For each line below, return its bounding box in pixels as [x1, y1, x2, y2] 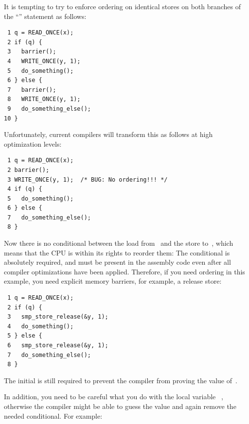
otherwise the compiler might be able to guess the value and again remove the [4, 401, 236, 411]
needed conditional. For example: [4, 410, 103, 421]
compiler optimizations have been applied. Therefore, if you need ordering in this [4, 266, 245, 276]
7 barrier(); [7, 86, 56, 93]
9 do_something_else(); [7, 105, 91, 112]
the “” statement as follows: [4, 11, 87, 21]
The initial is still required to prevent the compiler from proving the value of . [4, 375, 237, 385]
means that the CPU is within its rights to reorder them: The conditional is [4, 247, 230, 257]
